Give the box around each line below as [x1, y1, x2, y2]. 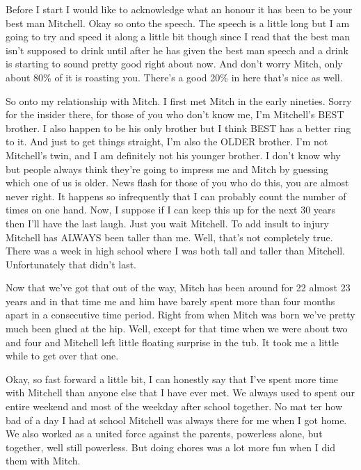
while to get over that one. [6, 348, 119, 363]
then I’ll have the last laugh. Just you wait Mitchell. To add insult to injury [6, 216, 329, 230]
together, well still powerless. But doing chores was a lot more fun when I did [6, 439, 335, 454]
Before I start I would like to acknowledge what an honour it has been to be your [6, 2, 353, 16]
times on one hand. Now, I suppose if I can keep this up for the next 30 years [6, 202, 336, 217]
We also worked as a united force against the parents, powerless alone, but [6, 426, 323, 441]
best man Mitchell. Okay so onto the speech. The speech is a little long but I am [6, 15, 350, 30]
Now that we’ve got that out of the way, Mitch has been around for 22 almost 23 [6, 280, 351, 295]
